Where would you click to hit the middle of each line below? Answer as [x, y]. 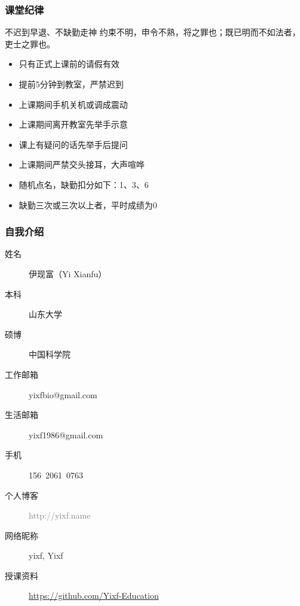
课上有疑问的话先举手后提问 [73, 144]
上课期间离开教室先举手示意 [73, 124]
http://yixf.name [60, 515]
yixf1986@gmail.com [66, 434]
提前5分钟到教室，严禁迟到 [71, 84]
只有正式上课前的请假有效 [69, 64]
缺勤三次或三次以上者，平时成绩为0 [88, 204]
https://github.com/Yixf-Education [94, 596]
